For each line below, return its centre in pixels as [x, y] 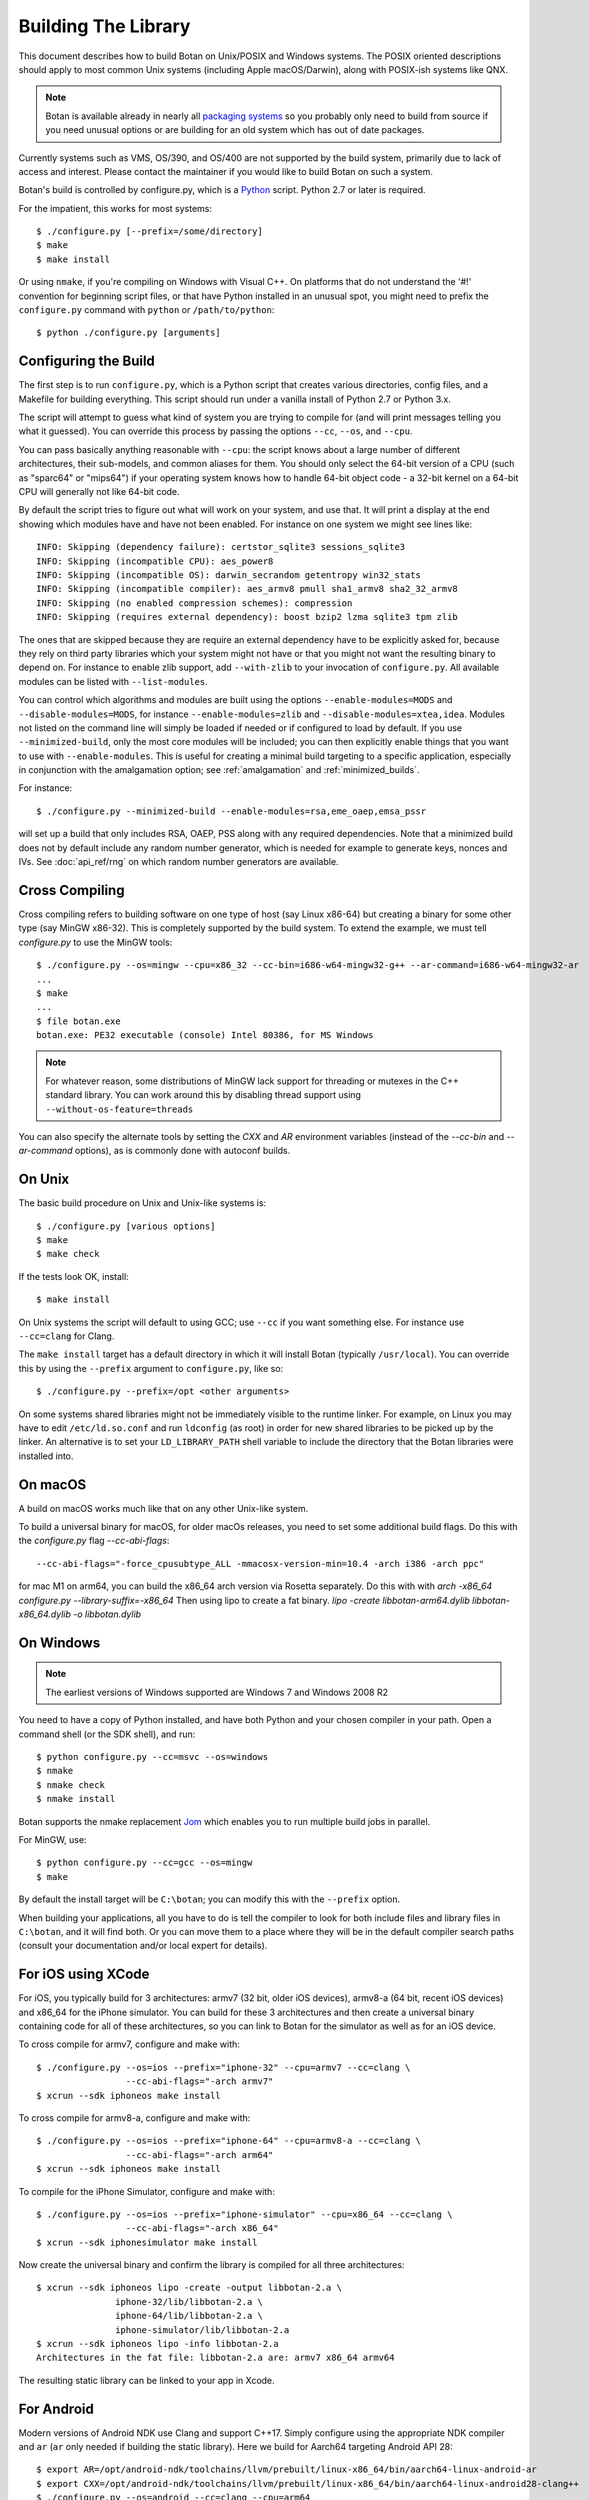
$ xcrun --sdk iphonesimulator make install [147, 2242]
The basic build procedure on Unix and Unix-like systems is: [142, 1203]
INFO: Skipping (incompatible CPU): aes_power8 [155, 561]
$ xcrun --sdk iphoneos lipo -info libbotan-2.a [157, 2344]
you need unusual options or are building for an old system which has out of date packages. [235, 130]
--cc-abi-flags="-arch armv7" [199, 2081]
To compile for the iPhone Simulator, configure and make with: [146, 2191]
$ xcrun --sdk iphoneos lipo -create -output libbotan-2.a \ [189, 2288]
